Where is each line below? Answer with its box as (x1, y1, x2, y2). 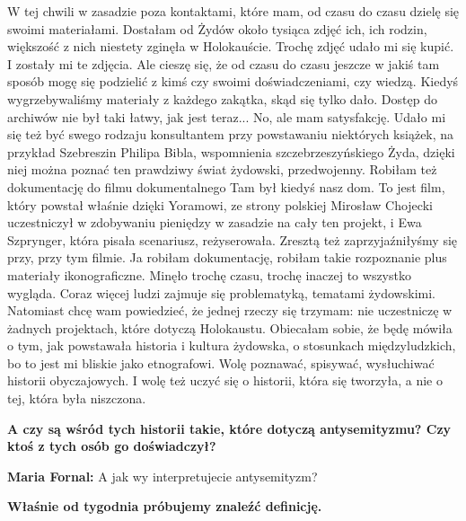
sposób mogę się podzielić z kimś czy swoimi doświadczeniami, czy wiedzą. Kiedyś (7, 72, 459, 91)
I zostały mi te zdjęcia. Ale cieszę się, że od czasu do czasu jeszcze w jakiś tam (7, 54, 440, 73)
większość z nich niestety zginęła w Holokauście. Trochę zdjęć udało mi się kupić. (7, 37, 454, 56)
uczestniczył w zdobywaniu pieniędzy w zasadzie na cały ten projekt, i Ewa (7, 213, 422, 232)
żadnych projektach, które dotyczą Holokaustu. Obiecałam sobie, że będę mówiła (7, 318, 453, 337)
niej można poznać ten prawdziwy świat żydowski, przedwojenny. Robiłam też (7, 160, 437, 179)
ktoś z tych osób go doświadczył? (7, 437, 216, 455)
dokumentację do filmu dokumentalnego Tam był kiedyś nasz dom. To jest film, (7, 177, 445, 196)
